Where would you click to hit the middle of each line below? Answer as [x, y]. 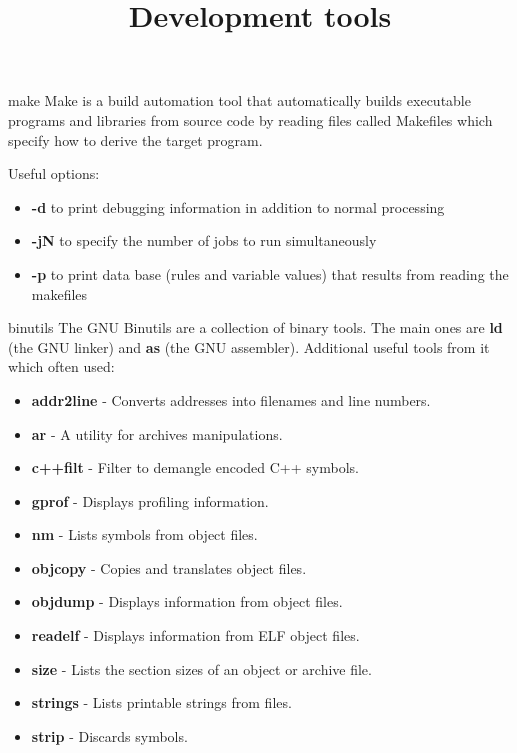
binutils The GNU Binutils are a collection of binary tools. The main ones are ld [255, 327]
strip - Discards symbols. [109, 735]
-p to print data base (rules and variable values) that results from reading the [270, 273]
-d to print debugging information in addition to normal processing [238, 206]
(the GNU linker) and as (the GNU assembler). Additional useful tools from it [249, 346]
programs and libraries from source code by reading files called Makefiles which [250, 119]
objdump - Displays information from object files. [187, 601]
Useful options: [54, 173]
